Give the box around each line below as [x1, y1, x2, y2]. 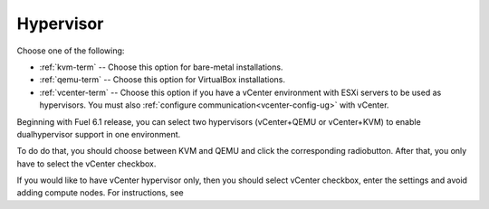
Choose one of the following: [16, 45, 125, 56]
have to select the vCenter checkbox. [16, 158, 157, 169]
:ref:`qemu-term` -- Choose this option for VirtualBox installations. [39, 74, 285, 85]
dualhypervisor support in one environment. [16, 128, 181, 139]
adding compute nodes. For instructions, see [16, 187, 185, 198]
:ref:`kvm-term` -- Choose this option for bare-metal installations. [39, 62, 283, 72]
